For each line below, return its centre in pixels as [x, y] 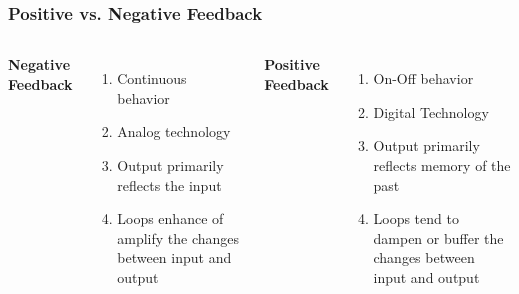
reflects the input [169, 184]
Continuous [152, 78]
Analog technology [174, 131]
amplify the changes [178, 237]
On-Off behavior [423, 78]
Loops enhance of [170, 218]
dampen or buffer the [438, 237]
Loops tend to [416, 218]
